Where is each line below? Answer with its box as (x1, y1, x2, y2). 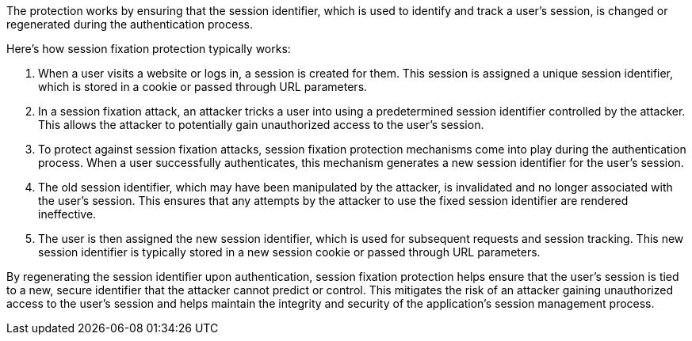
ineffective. (38, 207, 97, 221)
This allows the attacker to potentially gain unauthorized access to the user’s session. (38, 118, 484, 131)
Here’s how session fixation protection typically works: (6, 42, 291, 55)
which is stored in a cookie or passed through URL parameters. (38, 80, 368, 93)
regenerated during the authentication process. (6, 17, 253, 31)
